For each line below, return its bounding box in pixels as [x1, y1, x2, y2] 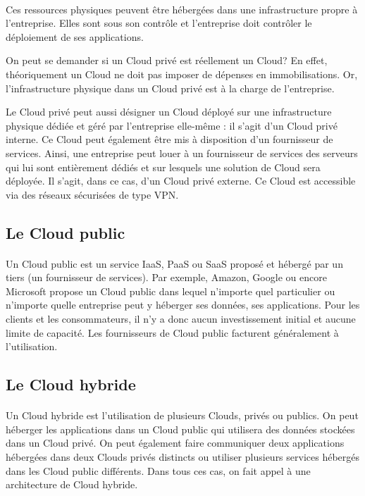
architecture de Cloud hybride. [6, 477, 138, 492]
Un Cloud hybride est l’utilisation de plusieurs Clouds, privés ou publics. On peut [6, 408, 359, 423]
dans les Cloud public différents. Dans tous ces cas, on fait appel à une [6, 463, 311, 478]
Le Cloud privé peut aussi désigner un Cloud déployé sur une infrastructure [6, 104, 332, 119]
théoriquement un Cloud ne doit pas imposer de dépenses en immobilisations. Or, [6, 66, 358, 81]
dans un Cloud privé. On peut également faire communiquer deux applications [6, 435, 345, 450]
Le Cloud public [6, 221, 125, 243]
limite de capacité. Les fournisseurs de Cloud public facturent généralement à [6, 325, 339, 340]
